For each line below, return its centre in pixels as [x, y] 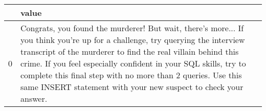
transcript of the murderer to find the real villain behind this [130, 51]
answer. [34, 98]
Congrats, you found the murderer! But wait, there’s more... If [132, 28]
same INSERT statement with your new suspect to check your [132, 87]
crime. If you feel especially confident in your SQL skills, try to [133, 63]
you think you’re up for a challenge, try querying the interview [133, 40]
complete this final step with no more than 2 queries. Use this [131, 75]
